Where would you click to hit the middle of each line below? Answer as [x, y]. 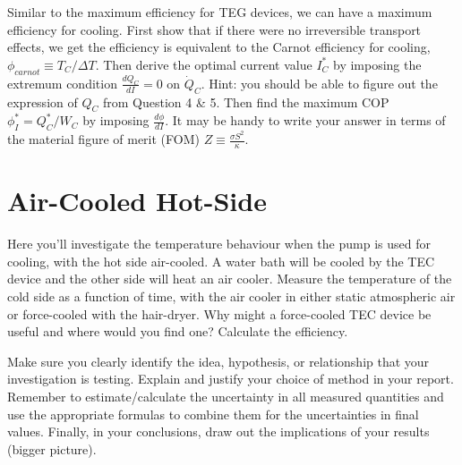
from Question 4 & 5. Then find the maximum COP [246, 101]
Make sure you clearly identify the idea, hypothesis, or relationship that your [218, 361]
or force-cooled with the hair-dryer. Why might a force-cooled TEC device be [219, 313]
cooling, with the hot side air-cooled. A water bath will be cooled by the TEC [221, 261]
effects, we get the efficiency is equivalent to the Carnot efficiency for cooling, [219, 47]
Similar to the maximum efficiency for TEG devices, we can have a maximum [220, 12]
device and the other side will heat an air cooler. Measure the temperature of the [230, 279]
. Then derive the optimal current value [204, 64]
